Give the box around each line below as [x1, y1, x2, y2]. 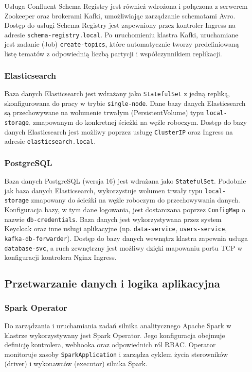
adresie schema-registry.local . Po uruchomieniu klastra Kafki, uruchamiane [4, 29, 238, 39]
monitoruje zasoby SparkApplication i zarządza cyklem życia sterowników [4, 349, 228, 359]
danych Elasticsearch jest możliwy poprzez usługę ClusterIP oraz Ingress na [4, 126, 233, 136]
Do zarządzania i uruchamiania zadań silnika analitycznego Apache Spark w [4, 320, 232, 330]
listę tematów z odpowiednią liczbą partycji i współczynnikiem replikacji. [4, 49, 222, 59]
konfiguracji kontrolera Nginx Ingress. [4, 252, 117, 262]
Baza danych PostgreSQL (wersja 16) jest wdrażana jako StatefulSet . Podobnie [4, 176, 246, 186]
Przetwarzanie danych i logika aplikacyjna [4, 276, 220, 291]
